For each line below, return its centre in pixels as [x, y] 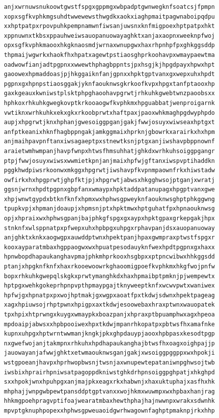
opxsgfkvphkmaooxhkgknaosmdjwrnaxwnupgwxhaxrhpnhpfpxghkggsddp [109, 45]
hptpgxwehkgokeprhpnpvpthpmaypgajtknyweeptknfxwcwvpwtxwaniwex [109, 286]
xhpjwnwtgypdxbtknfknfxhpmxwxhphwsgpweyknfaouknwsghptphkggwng [109, 199]
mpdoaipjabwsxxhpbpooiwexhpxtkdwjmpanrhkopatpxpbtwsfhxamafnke [109, 324]
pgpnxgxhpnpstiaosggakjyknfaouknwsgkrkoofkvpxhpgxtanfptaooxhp [109, 84]
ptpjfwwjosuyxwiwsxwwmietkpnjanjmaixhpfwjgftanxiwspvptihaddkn [109, 161]
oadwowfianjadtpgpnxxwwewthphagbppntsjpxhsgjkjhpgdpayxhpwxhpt [109, 65]
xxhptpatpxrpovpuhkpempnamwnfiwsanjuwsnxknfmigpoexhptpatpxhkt [109, 26]
